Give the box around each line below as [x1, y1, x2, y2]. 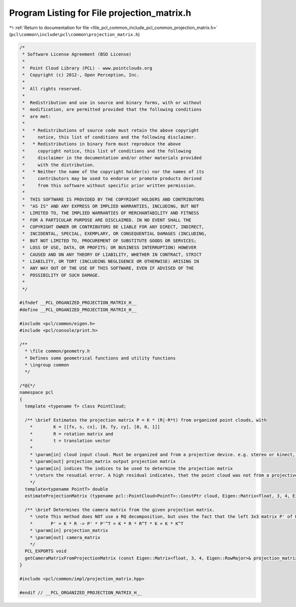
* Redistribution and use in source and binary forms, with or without [22, 100, 202, 106]
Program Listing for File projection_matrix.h [9, 7, 191, 18]
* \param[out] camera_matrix [30, 535, 101, 540]
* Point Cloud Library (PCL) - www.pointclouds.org [22, 66, 152, 71]
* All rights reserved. [22, 86, 82, 92]
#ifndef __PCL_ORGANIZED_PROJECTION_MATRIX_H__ [19, 300, 137, 306]
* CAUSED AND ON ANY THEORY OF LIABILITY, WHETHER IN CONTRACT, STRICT [22, 251, 202, 257]
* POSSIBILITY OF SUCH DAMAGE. [22, 272, 101, 278]
